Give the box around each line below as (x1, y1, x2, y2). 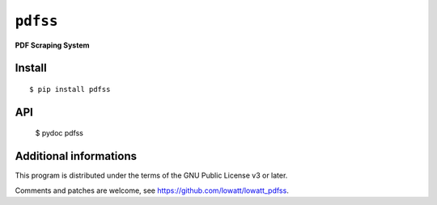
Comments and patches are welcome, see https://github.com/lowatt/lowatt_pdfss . (15, 186, 289, 195)
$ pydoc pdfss (35, 128, 84, 138)
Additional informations (15, 149, 138, 163)
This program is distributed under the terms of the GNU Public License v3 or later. (15, 170, 288, 181)
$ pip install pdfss (29, 85, 111, 94)
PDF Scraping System (15, 40, 90, 50)
